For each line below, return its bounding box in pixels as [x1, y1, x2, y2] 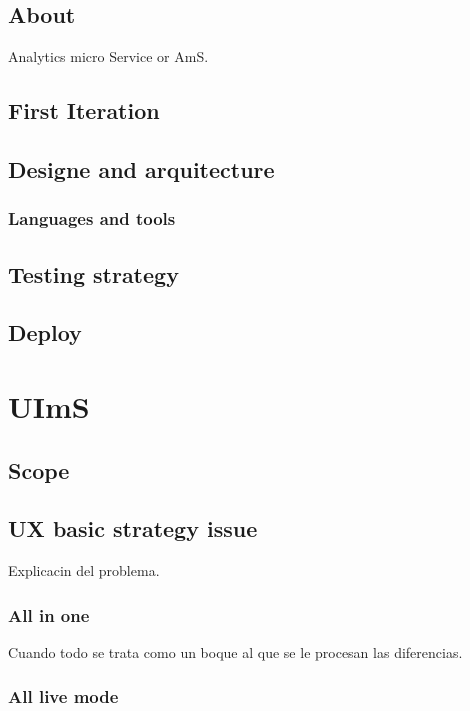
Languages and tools [8, 206, 176, 231]
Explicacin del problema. [8, 560, 160, 581]
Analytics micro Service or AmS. [8, 46, 209, 67]
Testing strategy [8, 258, 179, 289]
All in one [8, 602, 90, 627]
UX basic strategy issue [8, 513, 258, 544]
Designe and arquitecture [8, 153, 275, 184]
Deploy [8, 317, 82, 348]
